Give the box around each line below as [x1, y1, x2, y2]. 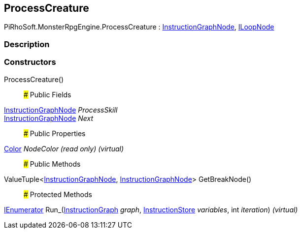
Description [4, 39, 50, 49]
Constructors [4, 57, 56, 67]
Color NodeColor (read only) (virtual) [4, 144, 124, 153]
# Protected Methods [24, 190, 92, 199]
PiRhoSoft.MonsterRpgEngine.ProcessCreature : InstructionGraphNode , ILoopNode [4, 23, 274, 31]
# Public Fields [24, 90, 71, 99]
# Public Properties [24, 129, 86, 138]
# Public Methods [24, 159, 81, 168]
